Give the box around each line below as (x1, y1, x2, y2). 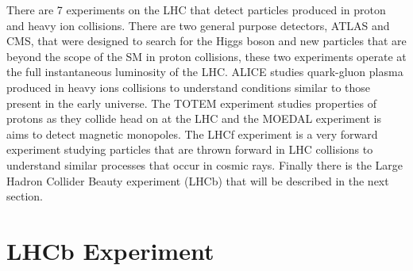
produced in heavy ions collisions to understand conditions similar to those (6, 78, 371, 95)
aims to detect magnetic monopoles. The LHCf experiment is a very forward (6, 125, 378, 142)
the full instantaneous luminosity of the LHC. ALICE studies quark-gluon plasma (6, 63, 403, 80)
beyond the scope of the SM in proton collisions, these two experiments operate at (6, 48, 407, 64)
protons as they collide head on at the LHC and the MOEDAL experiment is (6, 110, 382, 127)
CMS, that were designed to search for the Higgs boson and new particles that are (6, 32, 407, 49)
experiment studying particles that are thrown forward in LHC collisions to (6, 141, 373, 158)
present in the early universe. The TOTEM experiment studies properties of (6, 94, 376, 111)
